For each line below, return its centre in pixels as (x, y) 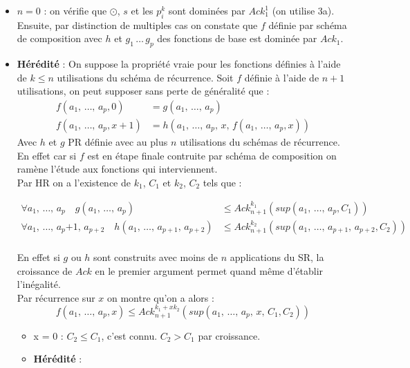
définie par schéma (308, 25)
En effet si (38, 256)
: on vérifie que (75, 10)
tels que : (222, 182)
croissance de (45, 270)
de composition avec (59, 38)
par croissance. (229, 335)
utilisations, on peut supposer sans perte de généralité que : (143, 91)
